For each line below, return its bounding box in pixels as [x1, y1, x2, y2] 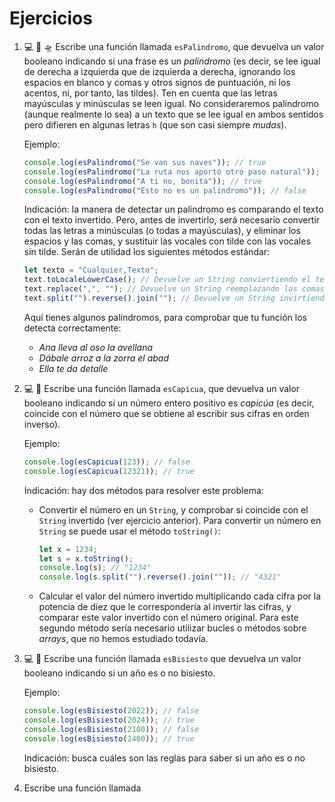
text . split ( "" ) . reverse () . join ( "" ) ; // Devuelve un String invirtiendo [23, 293, 329, 304]
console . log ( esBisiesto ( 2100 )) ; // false [23, 724, 200, 734]
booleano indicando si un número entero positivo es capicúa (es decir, [23, 397, 315, 409]
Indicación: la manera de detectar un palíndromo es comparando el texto [23, 203, 324, 216]
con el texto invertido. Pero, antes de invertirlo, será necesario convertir [23, 214, 321, 226]
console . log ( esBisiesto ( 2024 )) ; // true [23, 715, 195, 726]
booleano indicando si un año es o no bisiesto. [23, 667, 216, 679]
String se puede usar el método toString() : [38, 525, 221, 537]
